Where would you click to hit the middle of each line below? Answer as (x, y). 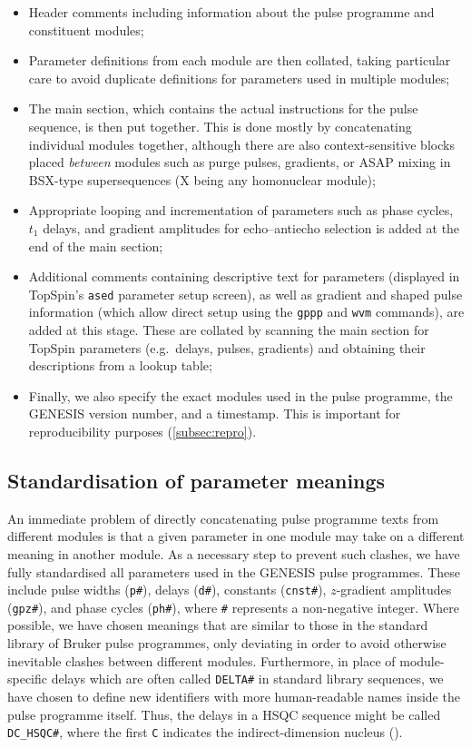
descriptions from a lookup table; (120, 365)
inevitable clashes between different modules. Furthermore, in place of (201, 660)
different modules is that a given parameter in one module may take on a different (236, 536)
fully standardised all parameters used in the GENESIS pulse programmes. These (234, 571)
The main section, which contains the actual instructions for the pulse (223, 108)
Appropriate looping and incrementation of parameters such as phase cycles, (241, 210)
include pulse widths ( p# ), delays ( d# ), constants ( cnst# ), (167, 590)
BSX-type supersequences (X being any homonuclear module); (202, 179)
